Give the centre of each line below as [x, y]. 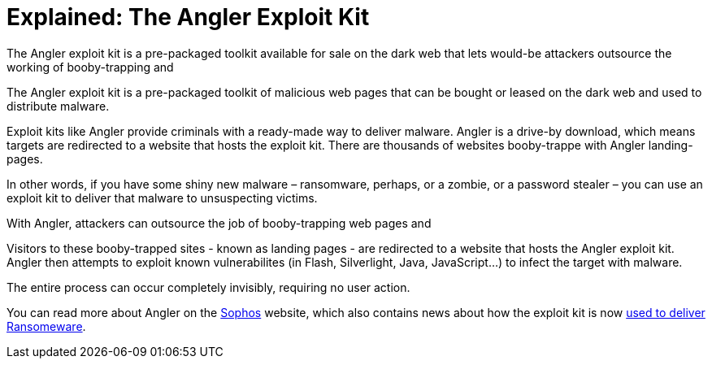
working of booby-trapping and [90, 67]
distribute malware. [58, 106]
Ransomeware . [46, 326]
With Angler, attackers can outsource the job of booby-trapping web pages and [219, 223]
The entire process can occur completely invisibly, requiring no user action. [208, 287]
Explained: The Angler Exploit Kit [188, 17]
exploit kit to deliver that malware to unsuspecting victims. [162, 198]
